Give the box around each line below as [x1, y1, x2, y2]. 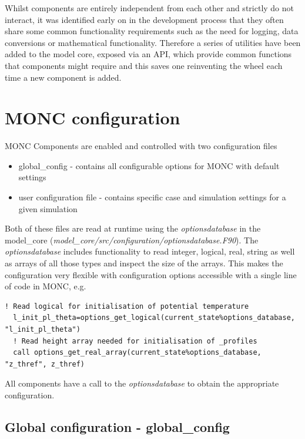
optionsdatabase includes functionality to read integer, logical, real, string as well [5, 245, 295, 258]
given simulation [18, 202, 78, 214]
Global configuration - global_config [5, 417, 230, 435]
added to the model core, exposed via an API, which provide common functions [5, 48, 292, 60]
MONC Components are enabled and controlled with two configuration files [5, 140, 277, 152]
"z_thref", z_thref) [5, 359, 85, 368]
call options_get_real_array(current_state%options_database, [13, 348, 262, 357]
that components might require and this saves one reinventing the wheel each [5, 59, 283, 71]
